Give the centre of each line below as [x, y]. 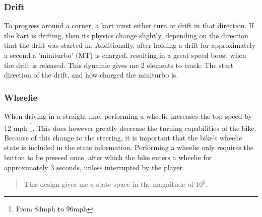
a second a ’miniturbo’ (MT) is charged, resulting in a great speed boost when [125, 55]
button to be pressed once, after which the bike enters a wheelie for [108, 157]
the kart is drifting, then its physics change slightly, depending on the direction [126, 35]
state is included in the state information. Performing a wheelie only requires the [129, 147]
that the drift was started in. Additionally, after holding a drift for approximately [130, 45]
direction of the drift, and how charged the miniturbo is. [91, 75]
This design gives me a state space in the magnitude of [109, 184]
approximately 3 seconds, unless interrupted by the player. [94, 167]
